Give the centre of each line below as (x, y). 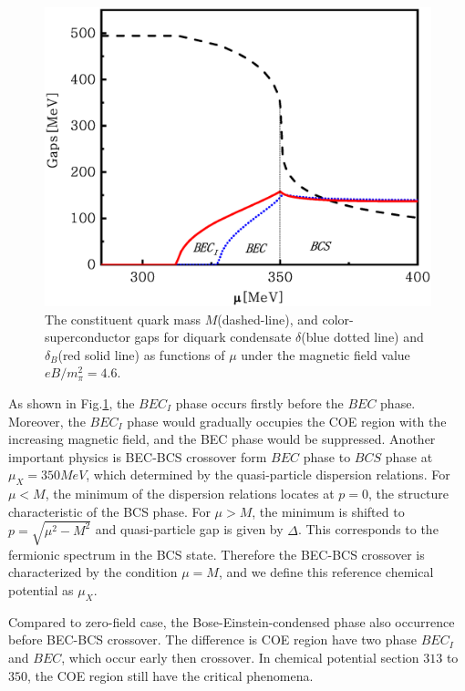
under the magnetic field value (325, 354)
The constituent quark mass (123, 319)
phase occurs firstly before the (259, 402)
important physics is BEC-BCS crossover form (138, 456)
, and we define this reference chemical (326, 572)
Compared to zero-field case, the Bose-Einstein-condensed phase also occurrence (232, 621)
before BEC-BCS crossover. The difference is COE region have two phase (213, 639)
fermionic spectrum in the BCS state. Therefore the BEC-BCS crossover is (217, 554)
